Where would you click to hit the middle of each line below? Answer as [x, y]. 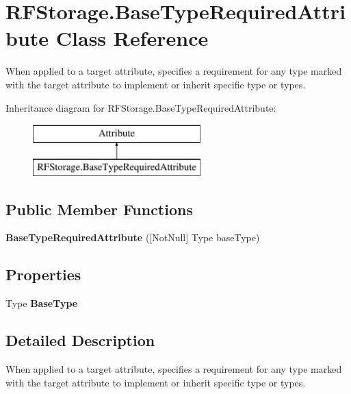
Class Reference [132, 38]
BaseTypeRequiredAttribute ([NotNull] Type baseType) [133, 237]
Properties [43, 274]
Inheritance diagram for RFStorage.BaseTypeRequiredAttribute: [141, 107]
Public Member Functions [99, 209]
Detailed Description [80, 340]
